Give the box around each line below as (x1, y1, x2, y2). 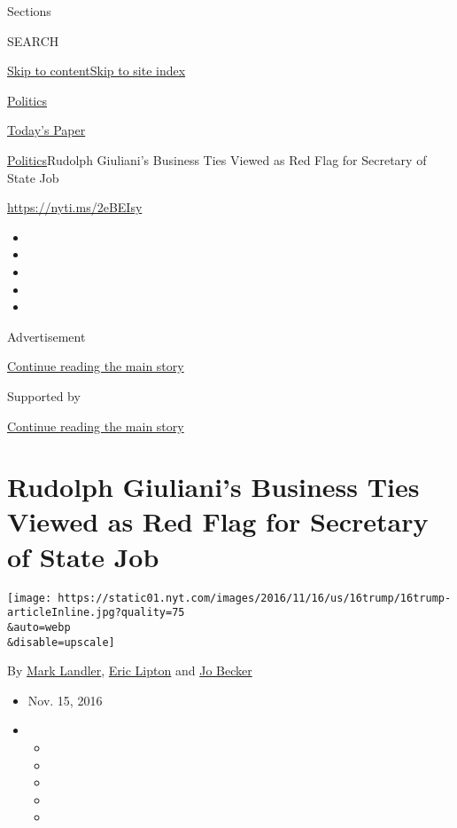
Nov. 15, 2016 (27, 690, 103, 709)
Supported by (7, 386, 81, 405)
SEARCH (7, 31, 59, 50)
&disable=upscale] (7, 635, 115, 649)
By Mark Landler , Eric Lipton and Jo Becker (7, 661, 252, 680)
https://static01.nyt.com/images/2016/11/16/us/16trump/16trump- (58, 591, 452, 604)
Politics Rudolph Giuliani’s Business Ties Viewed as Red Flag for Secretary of (7, 150, 427, 169)
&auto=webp (7, 620, 71, 634)
